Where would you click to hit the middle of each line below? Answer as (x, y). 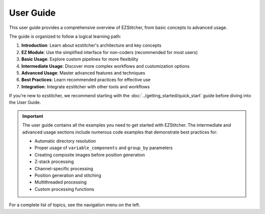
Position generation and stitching (68, 175)
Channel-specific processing (64, 168)
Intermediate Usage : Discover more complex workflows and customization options (106, 66)
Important (33, 116)
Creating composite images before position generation (90, 155)
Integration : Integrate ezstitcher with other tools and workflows (85, 86)
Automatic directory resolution (65, 141)
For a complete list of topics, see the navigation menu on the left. (75, 205)
